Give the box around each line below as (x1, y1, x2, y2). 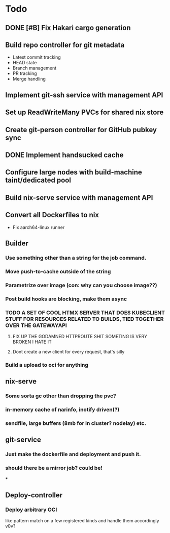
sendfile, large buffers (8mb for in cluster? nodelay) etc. (5, 420, 146, 426)
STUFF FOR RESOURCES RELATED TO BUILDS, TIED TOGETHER (5, 315, 164, 322)
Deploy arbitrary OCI (5, 506, 57, 513)
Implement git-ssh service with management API (5, 90, 163, 99)
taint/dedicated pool (5, 176, 71, 185)
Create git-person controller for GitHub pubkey (5, 125, 157, 134)
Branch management (12, 65, 57, 71)
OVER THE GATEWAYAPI (5, 322, 67, 329)
